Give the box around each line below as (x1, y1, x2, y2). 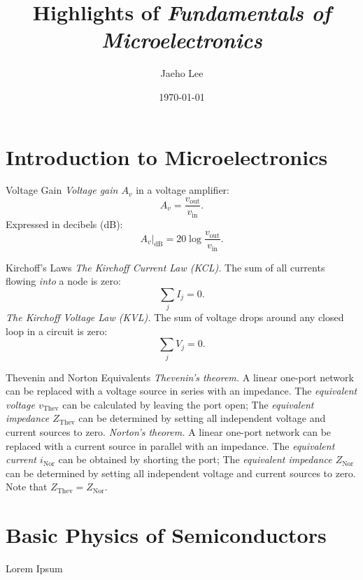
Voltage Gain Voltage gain (6, 183, 118, 197)
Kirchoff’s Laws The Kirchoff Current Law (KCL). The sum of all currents (6, 260, 325, 274)
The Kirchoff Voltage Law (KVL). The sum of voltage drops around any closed (6, 310, 344, 325)
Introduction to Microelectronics (6, 142, 328, 171)
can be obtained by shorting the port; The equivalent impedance (58, 452, 332, 467)
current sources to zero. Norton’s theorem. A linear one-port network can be (6, 425, 332, 439)
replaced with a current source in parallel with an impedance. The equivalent (6, 438, 335, 453)
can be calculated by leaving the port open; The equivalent (62, 397, 314, 411)
